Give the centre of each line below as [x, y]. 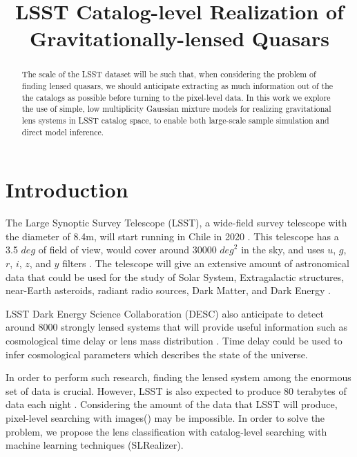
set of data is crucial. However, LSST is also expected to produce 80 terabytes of [176, 390]
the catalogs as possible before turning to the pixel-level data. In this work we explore [176, 97]
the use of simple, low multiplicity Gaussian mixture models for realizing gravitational [176, 109]
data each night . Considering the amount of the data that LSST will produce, [172, 404]
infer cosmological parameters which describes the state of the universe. [157, 354]
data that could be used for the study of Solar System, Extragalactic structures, [175, 276]
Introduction [67, 189]
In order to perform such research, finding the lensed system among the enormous [178, 377]
